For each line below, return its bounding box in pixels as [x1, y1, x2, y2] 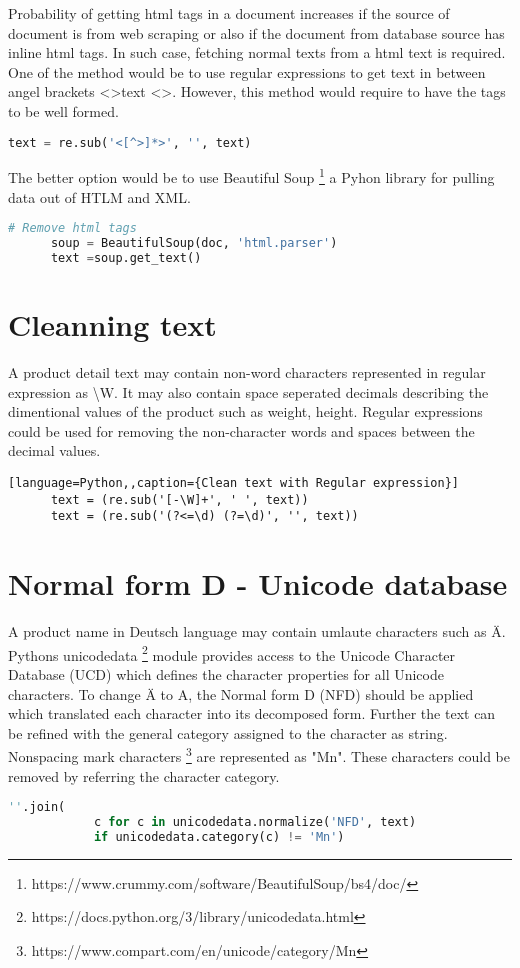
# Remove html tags [8, 221, 137, 236]
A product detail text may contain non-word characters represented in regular [8, 362, 486, 383]
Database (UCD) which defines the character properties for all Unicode [8, 663, 444, 684]
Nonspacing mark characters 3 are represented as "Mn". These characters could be [8, 743, 510, 766]
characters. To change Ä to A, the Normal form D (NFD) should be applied [8, 683, 474, 704]
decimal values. [8, 440, 101, 461]
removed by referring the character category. [8, 765, 280, 786]
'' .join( [8, 800, 66, 815]
